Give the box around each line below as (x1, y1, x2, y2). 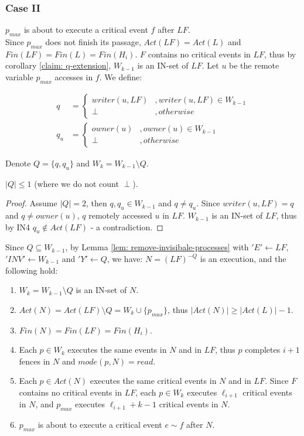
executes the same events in (67, 343, 167, 356)
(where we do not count (34, 177, 119, 189)
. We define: (99, 71, 142, 83)
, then (86, 197, 107, 209)
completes (245, 343, 281, 356)
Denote (5, 156, 31, 169)
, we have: (107, 253, 143, 265)
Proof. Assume (5, 197, 57, 209)
